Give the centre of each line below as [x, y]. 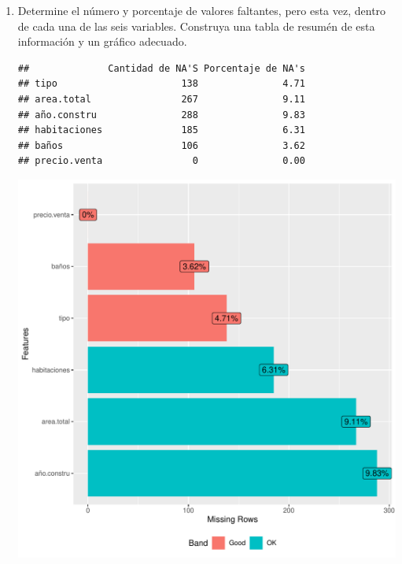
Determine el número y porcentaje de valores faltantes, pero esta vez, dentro [202, 10]
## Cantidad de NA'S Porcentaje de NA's [161, 68]
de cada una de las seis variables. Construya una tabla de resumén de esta [196, 26]
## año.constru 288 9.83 [161, 115]
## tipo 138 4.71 [161, 84]
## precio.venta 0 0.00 [161, 161]
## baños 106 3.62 [161, 145]
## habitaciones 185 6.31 [161, 130]
